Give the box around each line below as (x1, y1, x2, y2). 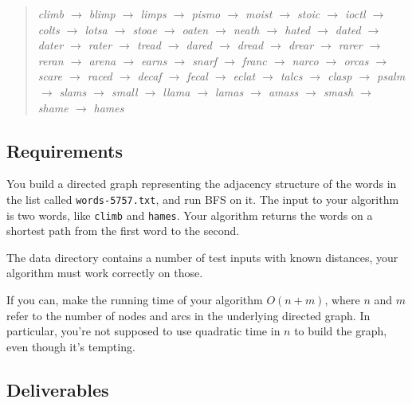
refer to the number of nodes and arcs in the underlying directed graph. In (6, 307, 371, 323)
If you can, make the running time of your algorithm (6, 291, 263, 308)
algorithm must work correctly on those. (6, 264, 203, 281)
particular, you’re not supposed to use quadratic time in (6, 323, 281, 339)
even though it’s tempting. (6, 338, 135, 354)
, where (324, 291, 360, 308)
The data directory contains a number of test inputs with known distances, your (6, 248, 398, 265)
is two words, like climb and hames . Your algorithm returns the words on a (6, 206, 373, 223)
